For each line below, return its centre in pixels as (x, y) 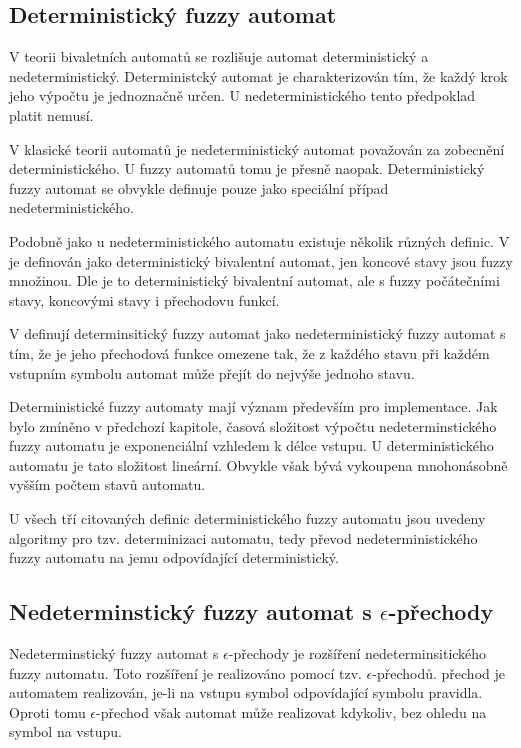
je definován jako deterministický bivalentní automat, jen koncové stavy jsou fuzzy (261, 260)
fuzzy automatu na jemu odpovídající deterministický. (174, 557)
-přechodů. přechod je (438, 672)
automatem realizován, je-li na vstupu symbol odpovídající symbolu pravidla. (246, 692)
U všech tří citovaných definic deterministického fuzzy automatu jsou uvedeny (247, 518)
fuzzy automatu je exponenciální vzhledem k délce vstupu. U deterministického (251, 445)
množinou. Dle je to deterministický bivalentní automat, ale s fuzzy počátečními (254, 280)
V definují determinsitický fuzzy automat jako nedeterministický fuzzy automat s (257, 333)
